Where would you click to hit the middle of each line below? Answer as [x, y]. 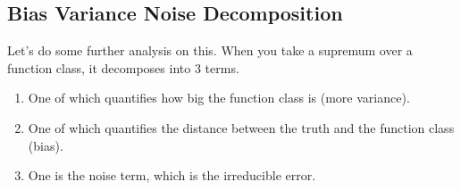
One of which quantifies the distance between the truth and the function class [241, 127]
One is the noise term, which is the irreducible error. [172, 175]
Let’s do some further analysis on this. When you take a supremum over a [210, 50]
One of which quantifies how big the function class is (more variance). [219, 98]
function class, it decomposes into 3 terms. [123, 67]
